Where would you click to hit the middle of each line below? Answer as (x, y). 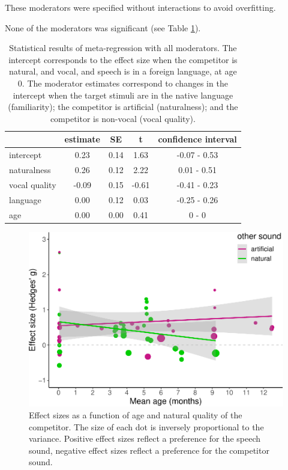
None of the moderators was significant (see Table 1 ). (103, 27)
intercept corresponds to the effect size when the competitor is (123, 59)
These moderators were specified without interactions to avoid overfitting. (140, 7)
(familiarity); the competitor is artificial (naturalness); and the (123, 107)
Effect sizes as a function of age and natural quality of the (136, 415)
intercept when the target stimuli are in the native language (123, 95)
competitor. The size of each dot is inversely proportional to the (146, 426)
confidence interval (197, 139)
